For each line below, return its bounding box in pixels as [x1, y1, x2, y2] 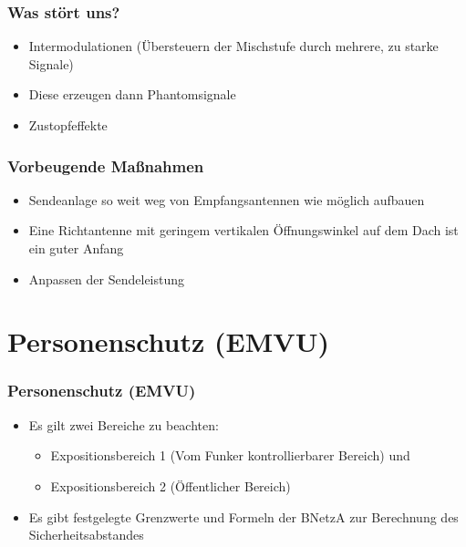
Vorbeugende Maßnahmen [7, 154, 204, 177]
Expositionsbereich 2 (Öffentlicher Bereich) [50, 476, 291, 495]
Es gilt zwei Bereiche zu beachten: [28, 415, 219, 434]
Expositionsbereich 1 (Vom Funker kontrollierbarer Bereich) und [50, 446, 410, 465]
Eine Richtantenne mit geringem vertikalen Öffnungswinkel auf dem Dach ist [28, 221, 459, 240]
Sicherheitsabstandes [28, 525, 144, 544]
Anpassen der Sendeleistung [28, 269, 185, 288]
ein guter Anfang [28, 239, 124, 257]
